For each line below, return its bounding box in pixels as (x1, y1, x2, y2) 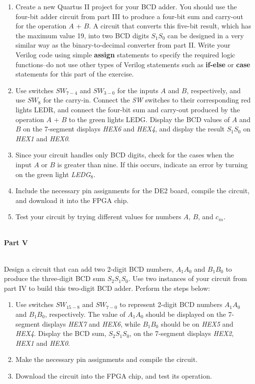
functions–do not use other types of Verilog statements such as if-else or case (15, 59, 251, 69)
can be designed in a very (167, 30, 244, 40)
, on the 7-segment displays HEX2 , (129, 328, 234, 338)
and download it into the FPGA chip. (15, 195, 129, 205)
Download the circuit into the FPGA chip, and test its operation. (15, 371, 212, 381)
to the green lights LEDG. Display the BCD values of (69, 114, 230, 124)
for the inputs (117, 85, 158, 95)
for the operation (15, 21, 67, 31)
